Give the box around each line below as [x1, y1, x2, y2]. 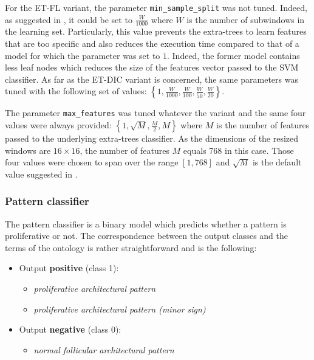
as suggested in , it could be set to [5, 13, 132, 26]
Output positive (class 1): [19, 261, 119, 274]
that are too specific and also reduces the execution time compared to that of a [5, 37, 299, 50]
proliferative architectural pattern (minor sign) [33, 302, 206, 315]
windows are [5, 144, 51, 156]
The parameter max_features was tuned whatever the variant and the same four [5, 106, 306, 119]
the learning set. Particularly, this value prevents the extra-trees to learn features [5, 25, 307, 38]
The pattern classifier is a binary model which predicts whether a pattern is [5, 217, 287, 230]
